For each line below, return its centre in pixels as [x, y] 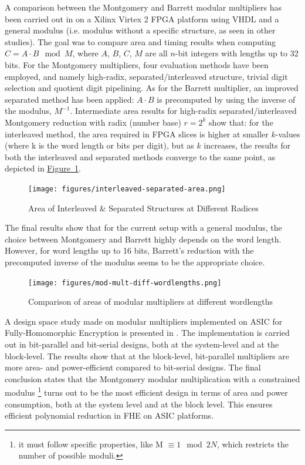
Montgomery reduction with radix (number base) [93, 122]
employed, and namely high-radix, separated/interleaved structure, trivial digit [146, 76]
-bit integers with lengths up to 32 [237, 53]
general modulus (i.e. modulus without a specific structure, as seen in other [140, 30]
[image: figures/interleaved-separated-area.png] [127, 189]
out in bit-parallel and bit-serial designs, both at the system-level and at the [142, 344]
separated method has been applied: [70, 99]
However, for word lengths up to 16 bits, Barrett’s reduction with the [129, 250]
